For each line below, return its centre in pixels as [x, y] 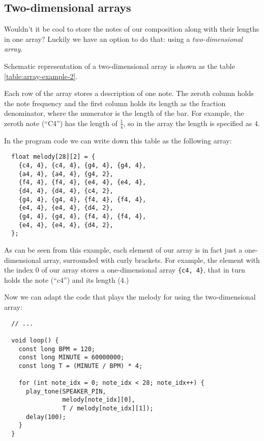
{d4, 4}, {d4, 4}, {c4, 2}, [66, 191]
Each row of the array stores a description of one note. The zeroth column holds [129, 93]
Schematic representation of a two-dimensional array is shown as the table [120, 66]
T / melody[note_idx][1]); [108, 409]
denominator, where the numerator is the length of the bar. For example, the [124, 113]
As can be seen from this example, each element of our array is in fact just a [123, 249]
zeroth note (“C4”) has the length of [61, 123]
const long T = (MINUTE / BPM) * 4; [81, 366]
